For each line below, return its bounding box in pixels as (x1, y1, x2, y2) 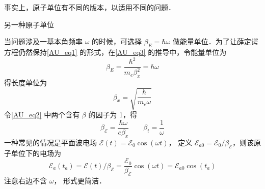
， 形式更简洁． (54, 175, 107, 186)
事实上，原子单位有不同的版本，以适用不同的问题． (4, 2, 175, 12)
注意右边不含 (4, 175, 47, 186)
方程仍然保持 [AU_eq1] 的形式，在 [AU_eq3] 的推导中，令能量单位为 (4, 46, 227, 57)
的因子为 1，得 (88, 109, 138, 120)
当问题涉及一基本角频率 (4, 36, 83, 47)
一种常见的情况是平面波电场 (4, 137, 97, 147)
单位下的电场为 (11, 147, 61, 158)
